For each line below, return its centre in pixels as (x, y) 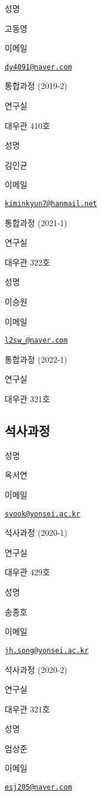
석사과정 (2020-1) (36, 533)
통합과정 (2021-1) (36, 222)
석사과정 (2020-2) (36, 669)
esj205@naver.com (38, 787)
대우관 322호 (28, 262)
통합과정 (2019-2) (36, 86)
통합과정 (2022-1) (36, 359)
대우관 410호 (28, 125)
